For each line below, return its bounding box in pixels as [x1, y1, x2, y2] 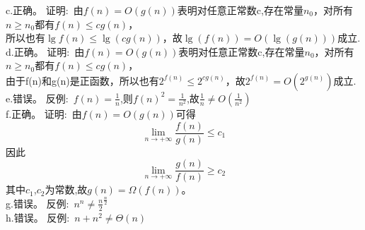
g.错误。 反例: [6, 195, 69, 210]
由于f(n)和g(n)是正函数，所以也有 [6, 73, 159, 87]
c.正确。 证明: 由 [6, 3, 83, 17]
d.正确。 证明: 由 [6, 44, 85, 59]
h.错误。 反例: [6, 210, 70, 224]
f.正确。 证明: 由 [6, 106, 82, 121]
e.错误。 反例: [6, 90, 69, 105]
